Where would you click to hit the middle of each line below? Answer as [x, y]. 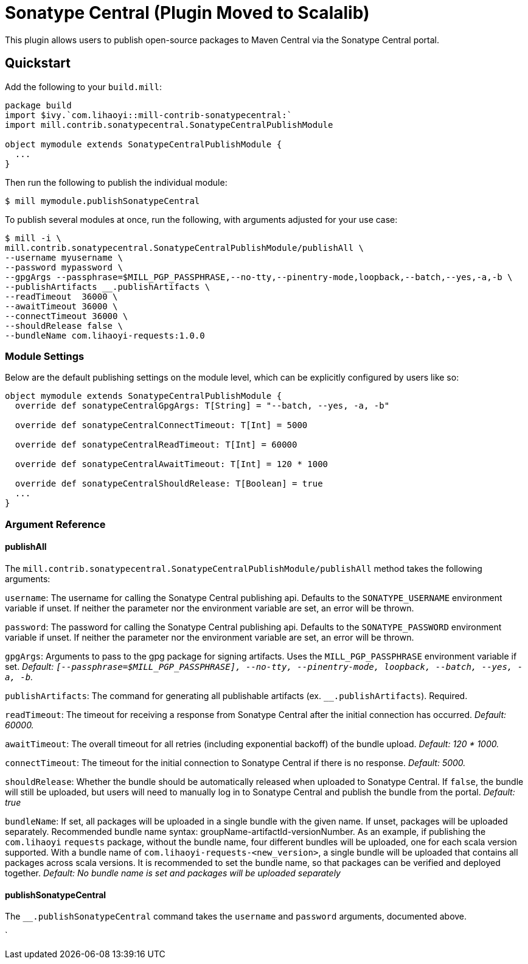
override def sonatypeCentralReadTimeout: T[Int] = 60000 [156, 445]
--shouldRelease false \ [64, 325]
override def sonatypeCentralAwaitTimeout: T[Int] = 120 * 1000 [172, 464]
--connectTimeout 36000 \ [67, 316]
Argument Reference [55, 524]
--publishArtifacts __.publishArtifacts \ [108, 287]
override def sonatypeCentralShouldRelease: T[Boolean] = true [169, 484]
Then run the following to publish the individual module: [116, 182]
